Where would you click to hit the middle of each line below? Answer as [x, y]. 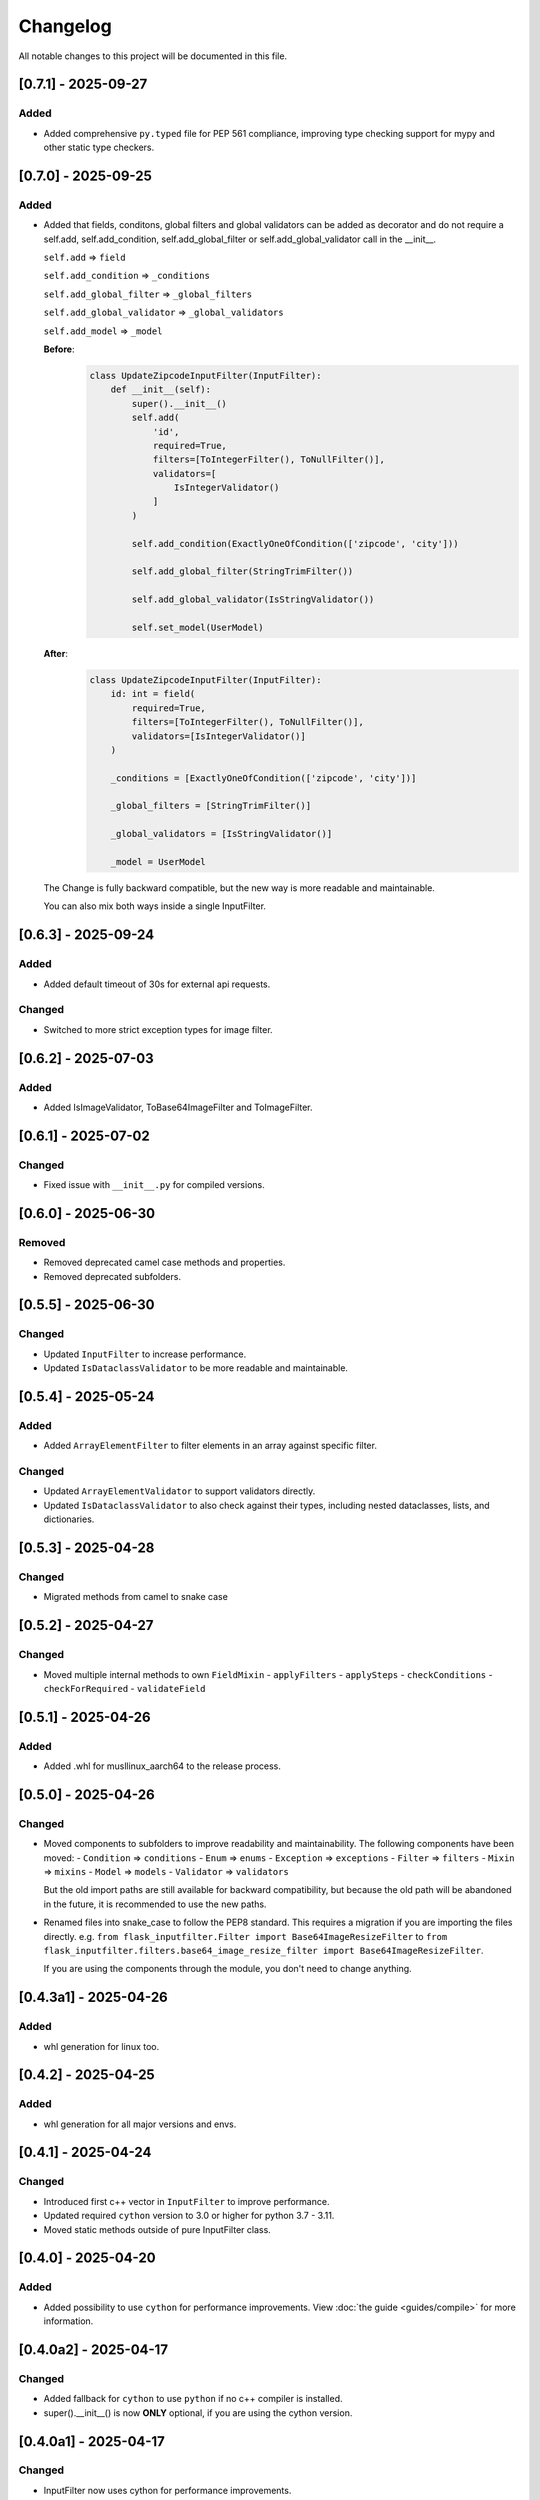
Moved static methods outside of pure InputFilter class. [157, 2229]
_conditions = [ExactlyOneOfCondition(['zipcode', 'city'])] [263, 778]
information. [68, 2321]
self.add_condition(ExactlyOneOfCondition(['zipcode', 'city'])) [295, 543]
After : [56, 653]
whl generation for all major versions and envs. [140, 2124]
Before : [59, 349]
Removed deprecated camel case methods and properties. [164, 1262]
